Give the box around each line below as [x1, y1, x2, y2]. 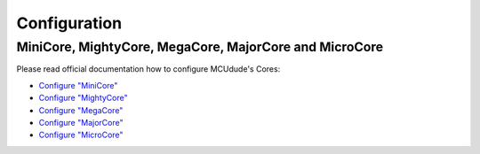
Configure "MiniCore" [38, 80, 118, 90]
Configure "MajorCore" [38, 117, 124, 127]
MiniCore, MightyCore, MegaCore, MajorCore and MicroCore [16, 39, 384, 55]
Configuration [16, 13, 123, 33]
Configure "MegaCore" [38, 104, 124, 115]
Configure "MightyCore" [38, 93, 128, 104]
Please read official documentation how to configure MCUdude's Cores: [16, 64, 281, 74]
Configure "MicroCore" [38, 129, 124, 141]
